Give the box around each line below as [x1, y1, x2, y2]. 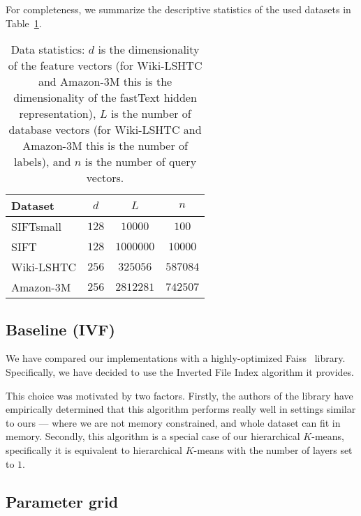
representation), [19, 105, 96, 122]
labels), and [14, 153, 71, 170]
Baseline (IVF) [6, 318, 115, 340]
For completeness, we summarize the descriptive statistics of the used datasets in [6, 2, 351, 16]
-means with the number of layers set [193, 442, 353, 457]
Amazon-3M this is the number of [22, 137, 188, 154]
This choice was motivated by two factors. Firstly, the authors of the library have [6, 388, 353, 402]
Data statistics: [10, 41, 85, 58]
